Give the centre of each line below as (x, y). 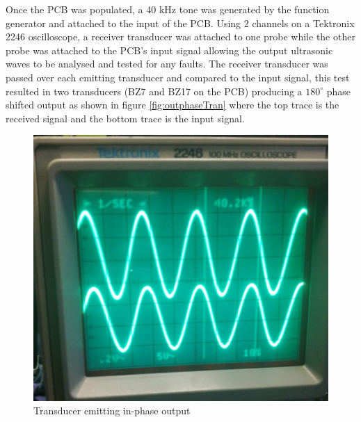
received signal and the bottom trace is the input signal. (125, 118)
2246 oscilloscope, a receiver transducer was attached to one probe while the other (180, 36)
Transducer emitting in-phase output (112, 411)
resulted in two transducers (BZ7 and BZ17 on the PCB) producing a (154, 91)
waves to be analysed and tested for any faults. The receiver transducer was (167, 64)
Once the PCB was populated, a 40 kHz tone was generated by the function (168, 9)
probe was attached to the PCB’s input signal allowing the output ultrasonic (169, 50)
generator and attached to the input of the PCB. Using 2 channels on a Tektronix (180, 23)
